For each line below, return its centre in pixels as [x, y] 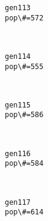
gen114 [18, 56]
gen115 [18, 105]
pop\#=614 [24, 212]
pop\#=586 [24, 115]
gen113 [18, 8]
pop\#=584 [24, 164]
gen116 [18, 153]
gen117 [18, 202]
